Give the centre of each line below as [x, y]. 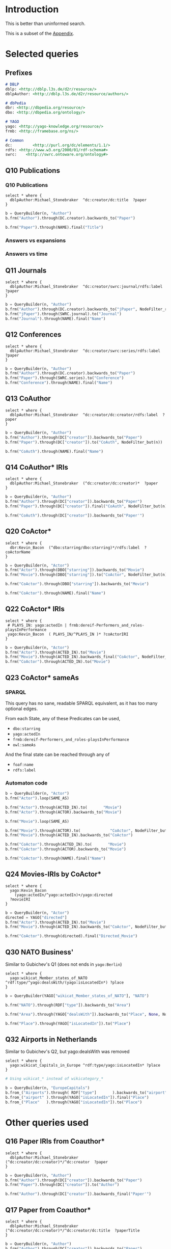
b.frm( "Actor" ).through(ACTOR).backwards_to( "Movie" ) [64, 812]
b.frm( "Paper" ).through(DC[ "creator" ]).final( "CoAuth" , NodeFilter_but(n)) [87, 506]
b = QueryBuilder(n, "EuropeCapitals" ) [48, 1088]
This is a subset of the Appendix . [40, 33]
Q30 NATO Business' [39, 952]
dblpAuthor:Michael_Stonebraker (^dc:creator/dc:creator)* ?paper [84, 483]
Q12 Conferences [33, 335]
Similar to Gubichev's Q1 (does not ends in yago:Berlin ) [64, 964]
